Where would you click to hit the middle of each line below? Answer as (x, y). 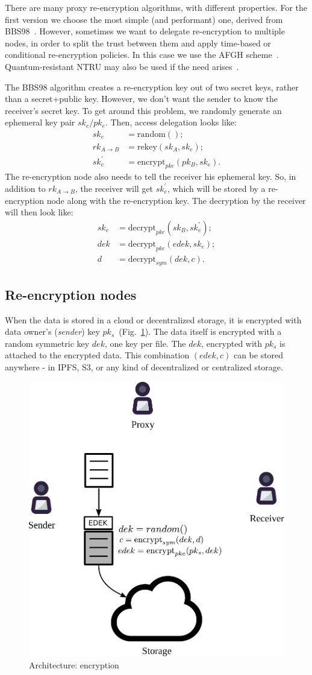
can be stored (258, 355)
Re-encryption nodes (71, 294)
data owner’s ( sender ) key (52, 331)
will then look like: (39, 212)
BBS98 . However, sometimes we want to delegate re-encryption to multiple (145, 31)
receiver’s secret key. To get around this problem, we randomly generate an (143, 110)
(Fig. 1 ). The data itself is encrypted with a (200, 331)
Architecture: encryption (74, 664)
